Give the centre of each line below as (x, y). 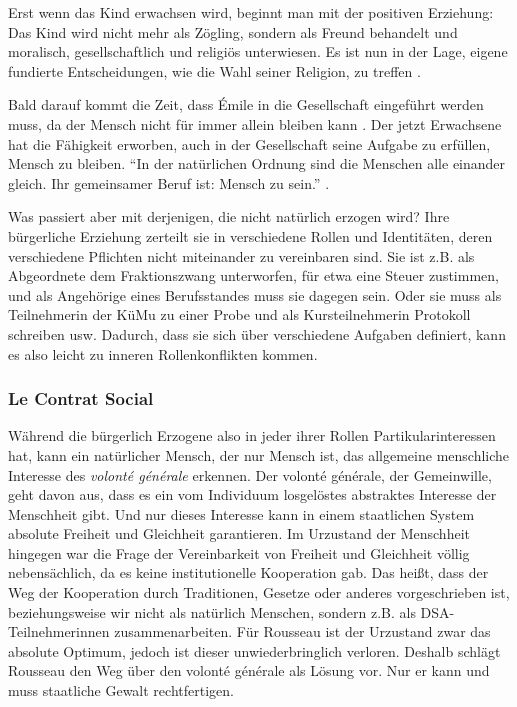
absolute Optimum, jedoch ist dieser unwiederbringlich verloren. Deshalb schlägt (254, 650)
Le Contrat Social (81, 398)
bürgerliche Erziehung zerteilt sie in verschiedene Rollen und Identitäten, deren (250, 235)
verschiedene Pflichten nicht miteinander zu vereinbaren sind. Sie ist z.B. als (241, 255)
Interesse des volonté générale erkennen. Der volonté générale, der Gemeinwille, (250, 474)
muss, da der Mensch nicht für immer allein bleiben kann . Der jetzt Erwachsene (255, 123)
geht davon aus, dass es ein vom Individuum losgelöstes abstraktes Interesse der (252, 494)
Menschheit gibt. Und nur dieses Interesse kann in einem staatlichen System (241, 513)
